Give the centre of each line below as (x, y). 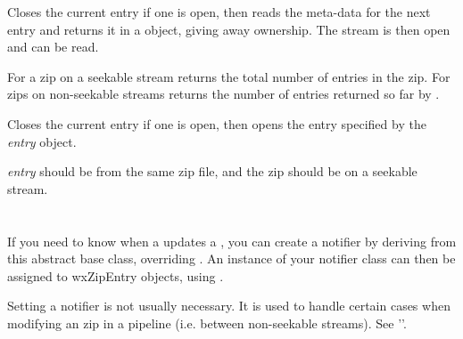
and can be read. (53, 47)
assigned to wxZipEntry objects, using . (116, 275)
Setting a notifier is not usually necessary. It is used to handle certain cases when (229, 306)
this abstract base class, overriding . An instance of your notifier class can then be (231, 258)
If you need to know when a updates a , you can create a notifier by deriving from (232, 241)
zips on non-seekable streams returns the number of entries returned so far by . (223, 94)
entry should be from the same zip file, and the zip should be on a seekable (212, 171)
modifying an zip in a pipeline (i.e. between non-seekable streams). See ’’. (207, 323)
